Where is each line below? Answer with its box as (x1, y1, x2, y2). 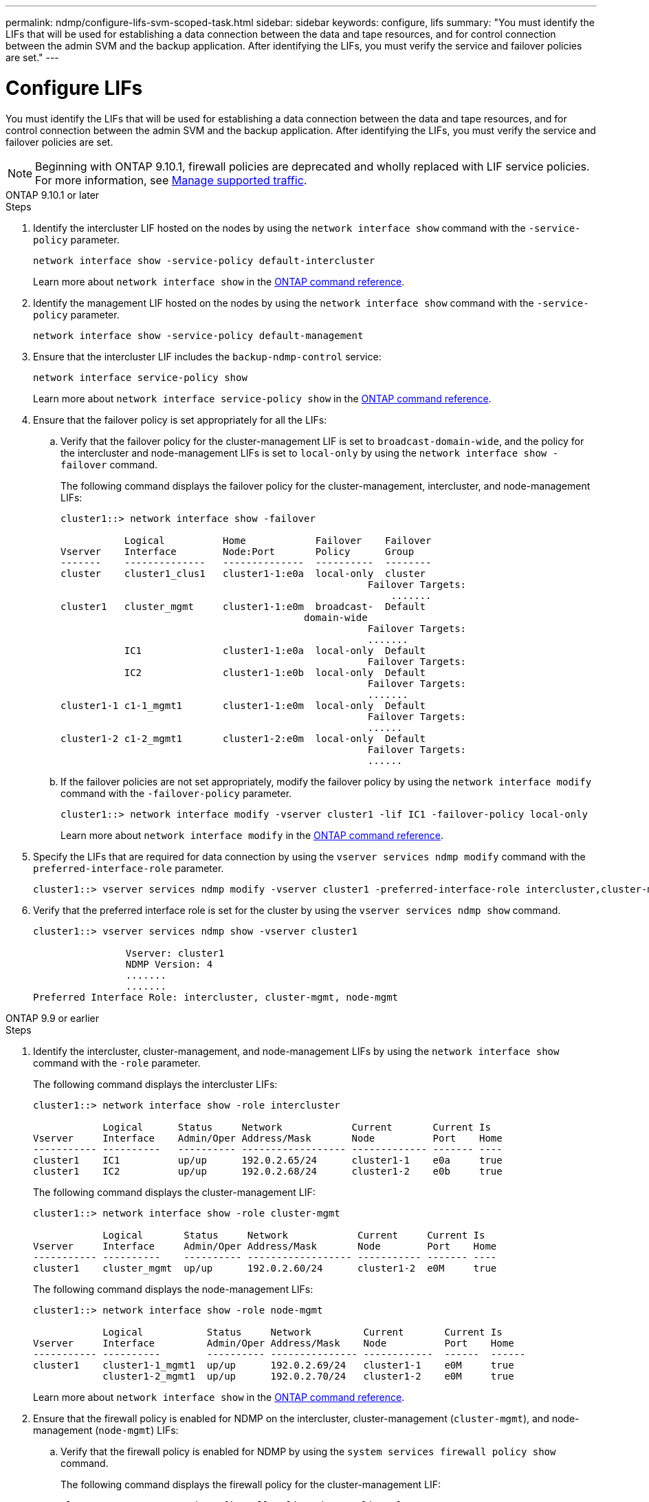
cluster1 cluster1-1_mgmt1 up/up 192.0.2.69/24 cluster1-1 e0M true (33, 1359, 514, 1371)
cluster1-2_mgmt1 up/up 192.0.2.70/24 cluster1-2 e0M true (102, 1370, 514, 1382)
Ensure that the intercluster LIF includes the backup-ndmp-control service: (33, 350, 382, 362)
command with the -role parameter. (33, 1056, 201, 1069)
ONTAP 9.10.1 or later (5, 188, 100, 201)
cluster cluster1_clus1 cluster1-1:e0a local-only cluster (60, 567, 426, 579)
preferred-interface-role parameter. (33, 862, 224, 874)
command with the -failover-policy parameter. (60, 787, 292, 799)
